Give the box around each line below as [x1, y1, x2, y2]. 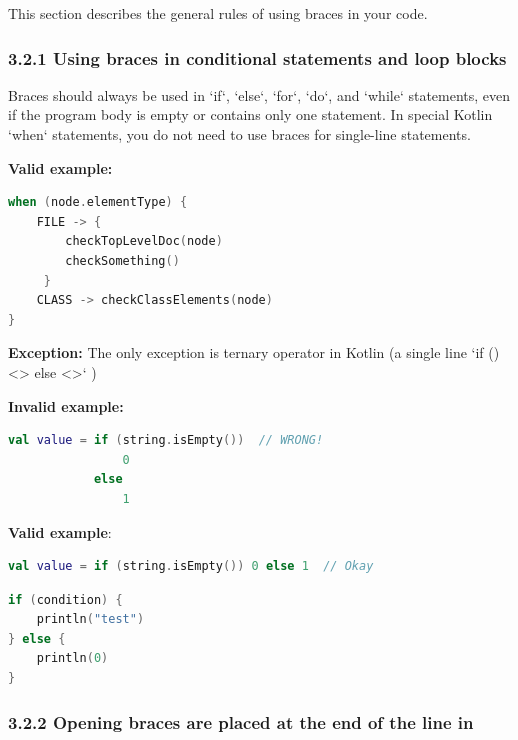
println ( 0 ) [36, 651, 109, 666]
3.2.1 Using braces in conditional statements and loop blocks [8, 45, 507, 70]
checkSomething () [65, 253, 180, 268]
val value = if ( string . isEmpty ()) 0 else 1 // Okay [8, 559, 374, 574]
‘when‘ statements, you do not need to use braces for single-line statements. [8, 124, 471, 144]
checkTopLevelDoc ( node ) [65, 234, 223, 249]
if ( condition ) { [8, 592, 123, 607]
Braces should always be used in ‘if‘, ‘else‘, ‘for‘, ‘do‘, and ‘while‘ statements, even [8, 84, 511, 105]
